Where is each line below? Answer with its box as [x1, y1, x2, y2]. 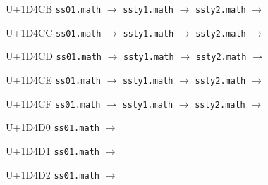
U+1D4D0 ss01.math [6, 120, 99, 134]
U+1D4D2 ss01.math [6, 167, 99, 181]
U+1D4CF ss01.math [6, 96, 101, 110]
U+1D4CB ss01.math [6, 1, 102, 15]
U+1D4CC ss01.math [6, 25, 102, 39]
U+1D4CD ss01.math [6, 49, 102, 63]
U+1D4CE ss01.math [6, 72, 101, 87]
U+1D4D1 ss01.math [6, 143, 99, 158]
